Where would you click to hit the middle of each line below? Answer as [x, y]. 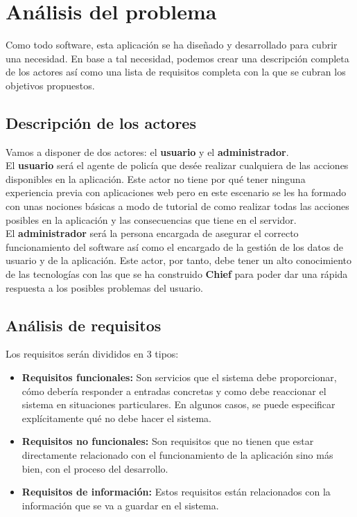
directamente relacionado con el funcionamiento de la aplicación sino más [177, 455]
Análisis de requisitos [84, 325]
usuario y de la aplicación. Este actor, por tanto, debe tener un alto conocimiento [179, 260]
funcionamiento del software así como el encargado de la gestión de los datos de [174, 246]
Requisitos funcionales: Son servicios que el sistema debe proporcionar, [179, 377]
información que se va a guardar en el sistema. [120, 505]
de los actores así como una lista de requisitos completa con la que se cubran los [176, 72]
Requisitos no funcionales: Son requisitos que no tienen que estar [168, 441]
